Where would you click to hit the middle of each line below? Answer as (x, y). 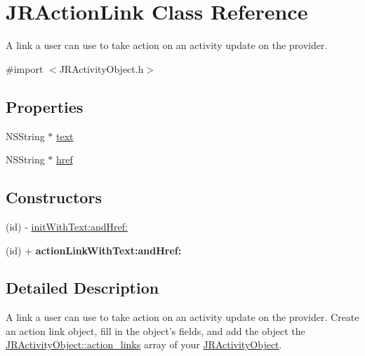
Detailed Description (82, 288)
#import (25, 68)
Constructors (54, 197)
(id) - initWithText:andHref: (67, 226)
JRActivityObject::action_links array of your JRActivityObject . (144, 344)
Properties (45, 106)
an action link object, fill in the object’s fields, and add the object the (155, 330)
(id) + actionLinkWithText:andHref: (94, 250)
